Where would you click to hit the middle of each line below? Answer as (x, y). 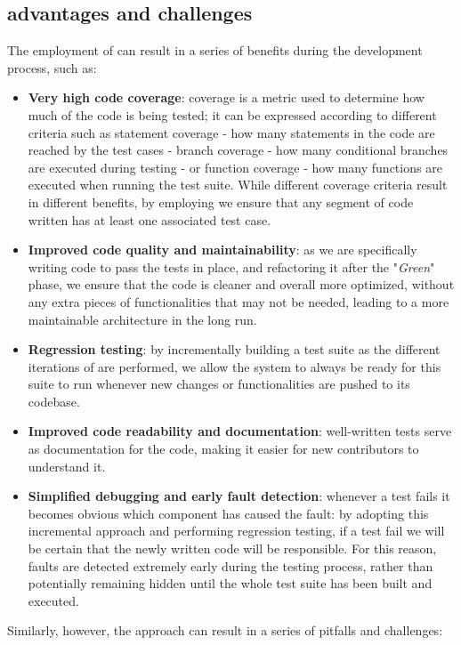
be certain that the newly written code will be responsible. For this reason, (232, 548)
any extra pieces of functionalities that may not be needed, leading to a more (239, 301)
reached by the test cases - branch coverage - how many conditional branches (238, 150)
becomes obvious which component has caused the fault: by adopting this (228, 513)
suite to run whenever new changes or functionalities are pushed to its (219, 384)
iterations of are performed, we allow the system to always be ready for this (235, 366)
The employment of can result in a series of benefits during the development (215, 50)
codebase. (54, 401)
